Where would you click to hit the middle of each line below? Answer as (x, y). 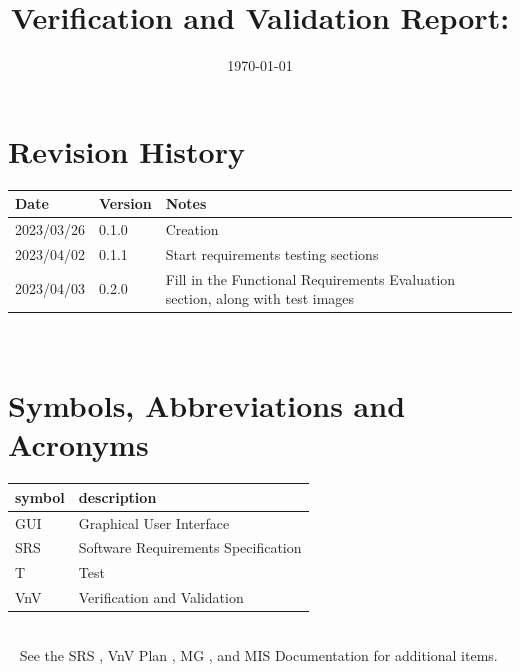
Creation (192, 229)
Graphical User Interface (154, 522)
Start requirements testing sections (272, 253)
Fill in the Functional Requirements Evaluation (310, 278)
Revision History (126, 150)
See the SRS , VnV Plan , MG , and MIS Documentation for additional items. (258, 654)
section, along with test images (260, 298)
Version (125, 203)
